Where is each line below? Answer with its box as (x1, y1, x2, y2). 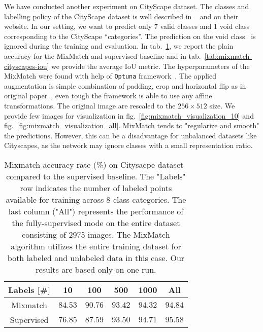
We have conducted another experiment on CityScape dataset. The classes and (4, 1, 249, 11)
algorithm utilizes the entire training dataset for (11, 240, 181, 252)
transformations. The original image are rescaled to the (4, 100, 176, 110)
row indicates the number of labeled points (20, 181, 172, 194)
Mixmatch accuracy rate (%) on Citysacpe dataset (4, 158, 184, 170)
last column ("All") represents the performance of (8, 205, 184, 217)
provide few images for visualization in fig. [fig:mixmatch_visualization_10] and (4, 110, 254, 121)
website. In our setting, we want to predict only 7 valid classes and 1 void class (4, 21, 250, 31)
